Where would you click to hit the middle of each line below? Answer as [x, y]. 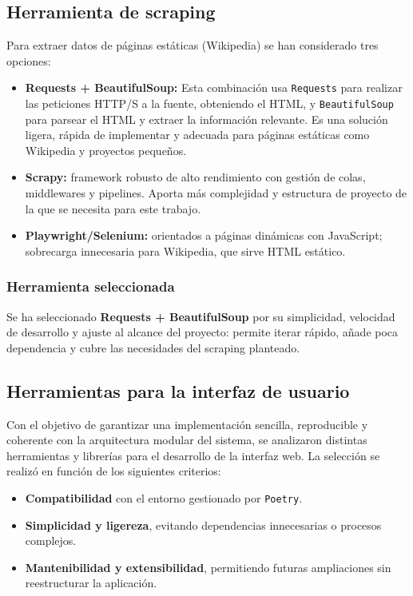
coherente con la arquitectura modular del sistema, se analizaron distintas [187, 440]
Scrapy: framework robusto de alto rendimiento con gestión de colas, [195, 177]
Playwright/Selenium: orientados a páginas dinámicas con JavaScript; [204, 235]
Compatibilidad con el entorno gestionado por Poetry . [164, 498]
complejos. [51, 540]
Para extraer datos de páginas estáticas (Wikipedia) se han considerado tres [193, 45]
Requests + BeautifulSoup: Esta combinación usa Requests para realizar [214, 87]
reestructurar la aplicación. [91, 583]
